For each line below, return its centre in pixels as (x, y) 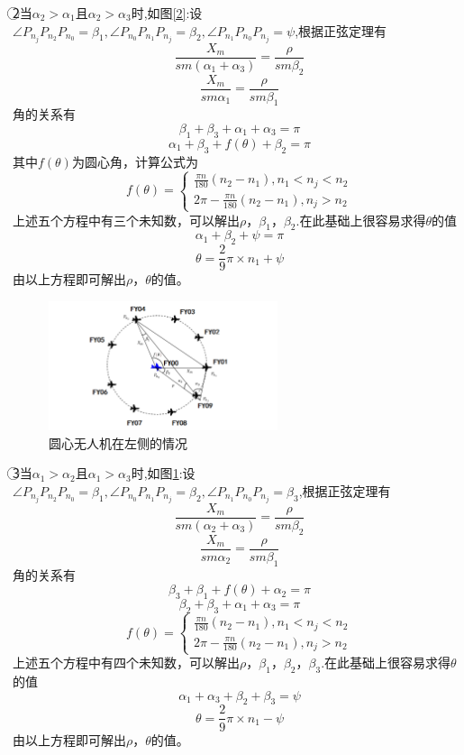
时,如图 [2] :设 (167, 13)
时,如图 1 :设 (163, 473)
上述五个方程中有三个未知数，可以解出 (126, 220)
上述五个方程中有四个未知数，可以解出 (126, 663)
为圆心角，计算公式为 (135, 161)
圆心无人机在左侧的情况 (118, 442)
